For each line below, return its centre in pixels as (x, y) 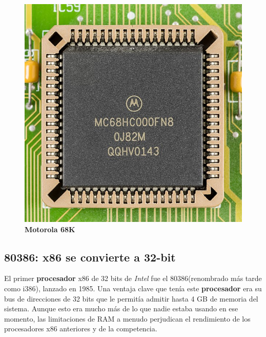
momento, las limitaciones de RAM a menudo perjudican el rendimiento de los (127, 318)
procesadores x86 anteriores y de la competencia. (81, 329)
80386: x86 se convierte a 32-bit (90, 257)
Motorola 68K (50, 229)
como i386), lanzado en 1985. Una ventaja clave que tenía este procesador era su (133, 288)
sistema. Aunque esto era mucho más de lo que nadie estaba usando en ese (121, 308)
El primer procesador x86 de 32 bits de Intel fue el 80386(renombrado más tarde (133, 278)
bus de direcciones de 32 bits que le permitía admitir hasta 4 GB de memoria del (131, 298)
